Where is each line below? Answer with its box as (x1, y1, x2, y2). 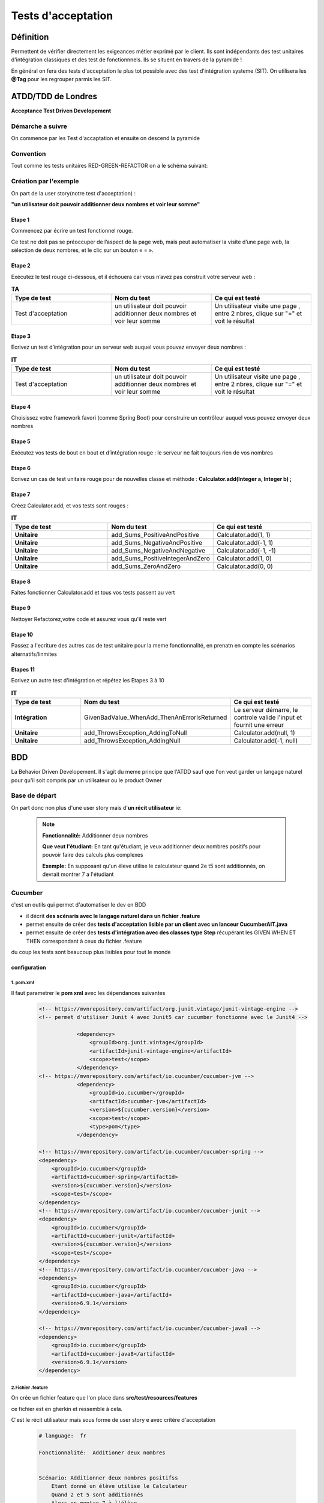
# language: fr (38, 1433, 87, 1439)
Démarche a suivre (11, 122, 67, 130)
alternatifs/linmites (11, 650, 57, 658)
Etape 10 (11, 631, 33, 638)
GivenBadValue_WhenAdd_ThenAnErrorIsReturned (84, 713, 227, 721)
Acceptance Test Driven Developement (11, 107, 111, 114)
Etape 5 (11, 438, 31, 445)
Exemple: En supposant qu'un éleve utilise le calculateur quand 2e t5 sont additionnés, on (42, 862, 265, 869)
